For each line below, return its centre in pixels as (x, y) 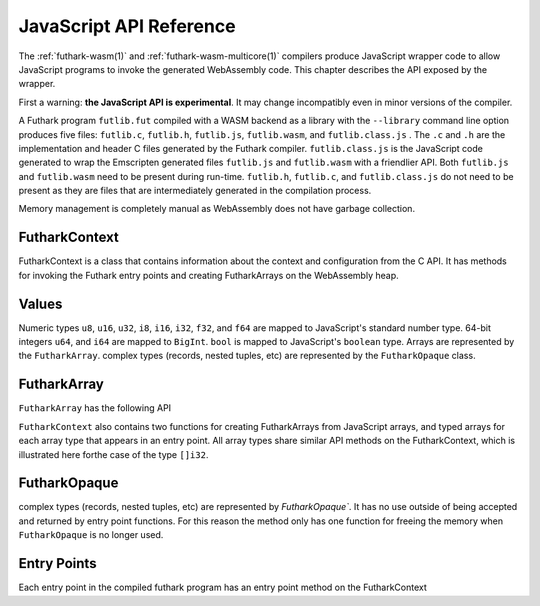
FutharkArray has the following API (95, 408)
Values (40, 303)
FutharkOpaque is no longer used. (91, 535)
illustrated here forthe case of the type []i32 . (113, 454)
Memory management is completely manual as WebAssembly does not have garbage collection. (216, 209)
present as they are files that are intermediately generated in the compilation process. (195, 191)
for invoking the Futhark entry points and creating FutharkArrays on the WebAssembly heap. (208, 275)
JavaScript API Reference (127, 26)
